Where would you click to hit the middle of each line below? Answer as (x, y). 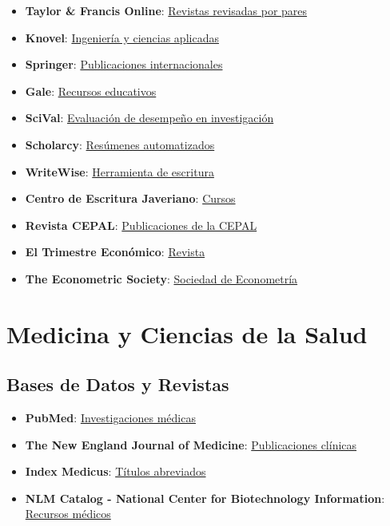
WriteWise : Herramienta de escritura (119, 171)
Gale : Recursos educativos (91, 91)
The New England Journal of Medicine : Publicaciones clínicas (191, 444)
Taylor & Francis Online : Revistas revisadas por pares (166, 10)
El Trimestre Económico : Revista (115, 252)
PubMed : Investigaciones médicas (110, 418)
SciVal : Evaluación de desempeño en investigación (149, 118)
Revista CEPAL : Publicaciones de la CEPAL (141, 225)
